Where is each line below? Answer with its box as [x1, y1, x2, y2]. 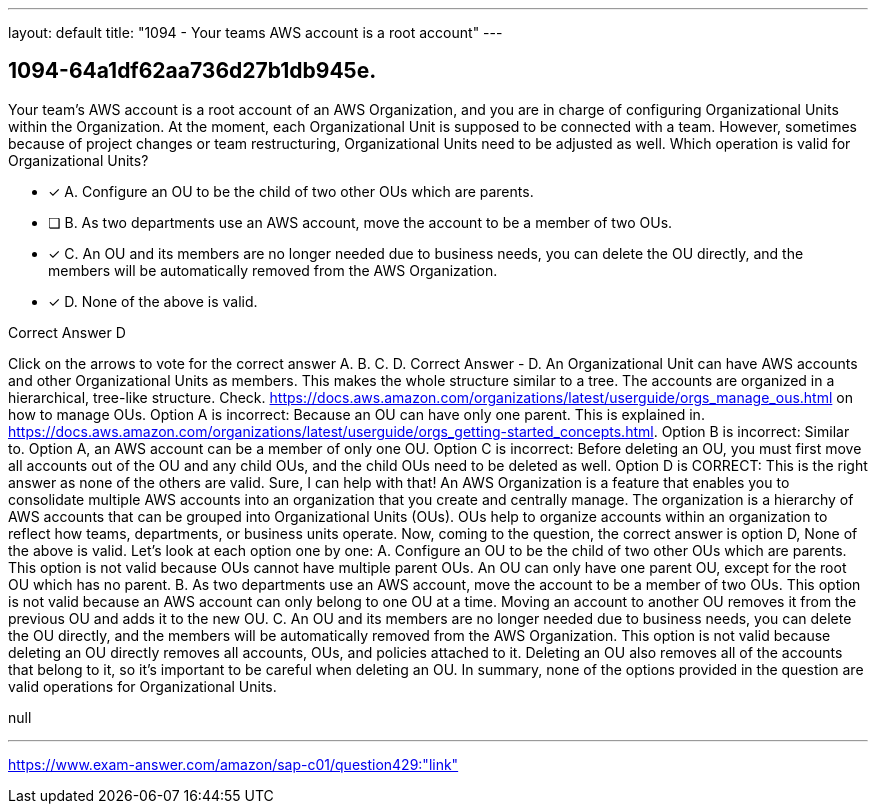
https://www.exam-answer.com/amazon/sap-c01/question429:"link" [8, 755, 459, 773]
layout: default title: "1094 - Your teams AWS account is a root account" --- [8, 24, 503, 41]
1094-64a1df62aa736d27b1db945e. [8, 58, 377, 84]
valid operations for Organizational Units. [8, 677, 277, 695]
